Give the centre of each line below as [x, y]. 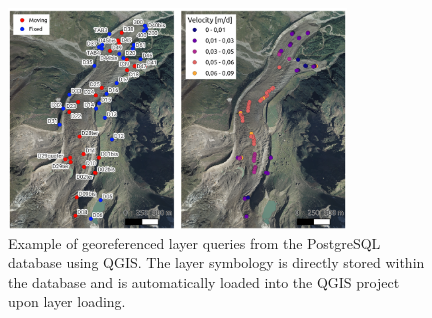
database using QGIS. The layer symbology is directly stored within [216, 262]
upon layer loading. [67, 301]
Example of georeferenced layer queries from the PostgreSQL [194, 242]
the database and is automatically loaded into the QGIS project [204, 281]
